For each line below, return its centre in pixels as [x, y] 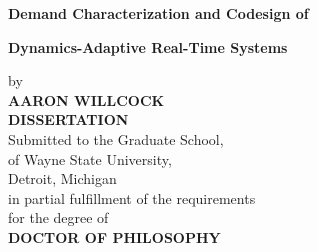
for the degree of [58, 217]
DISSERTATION [68, 119]
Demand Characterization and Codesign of [158, 13]
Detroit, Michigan [62, 178]
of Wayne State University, [90, 158]
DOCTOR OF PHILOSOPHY [114, 236]
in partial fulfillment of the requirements [132, 197]
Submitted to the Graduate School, [116, 138]
